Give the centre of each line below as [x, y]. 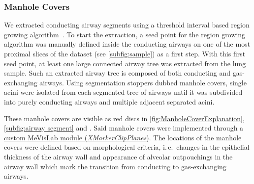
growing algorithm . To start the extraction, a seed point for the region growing [125, 34]
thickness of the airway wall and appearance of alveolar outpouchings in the [118, 156]
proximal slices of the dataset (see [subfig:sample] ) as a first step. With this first [125, 53]
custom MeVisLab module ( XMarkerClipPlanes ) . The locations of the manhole [123, 137]
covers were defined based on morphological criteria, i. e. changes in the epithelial [127, 147]
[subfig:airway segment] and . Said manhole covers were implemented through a [124, 128]
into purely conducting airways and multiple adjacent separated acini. [109, 101]
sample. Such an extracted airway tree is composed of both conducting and [117, 73]
